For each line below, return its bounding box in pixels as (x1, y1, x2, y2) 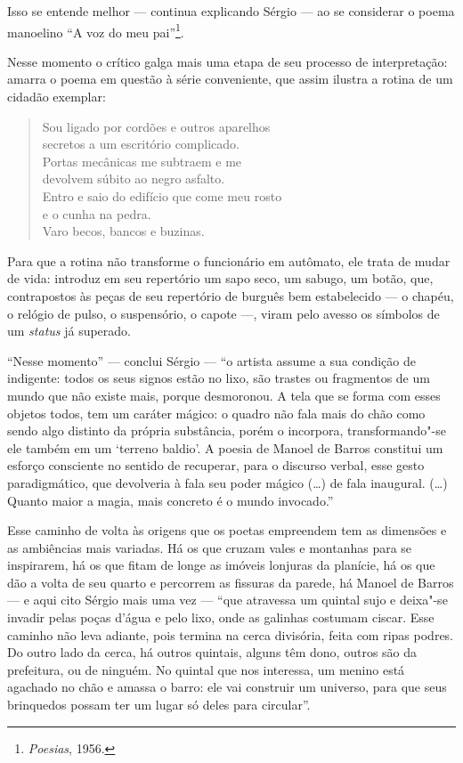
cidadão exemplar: (7, 87, 106, 106)
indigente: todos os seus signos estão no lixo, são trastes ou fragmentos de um (7, 369, 430, 387)
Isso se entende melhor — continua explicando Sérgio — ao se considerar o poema (7, 2, 455, 20)
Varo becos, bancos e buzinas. (42, 222, 205, 240)
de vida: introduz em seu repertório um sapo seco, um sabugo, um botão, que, (7, 269, 434, 288)
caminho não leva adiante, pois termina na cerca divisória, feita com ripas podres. (7, 625, 454, 644)
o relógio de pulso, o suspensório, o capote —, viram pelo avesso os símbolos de (7, 304, 440, 322)
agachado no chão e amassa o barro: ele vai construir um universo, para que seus (7, 678, 447, 696)
